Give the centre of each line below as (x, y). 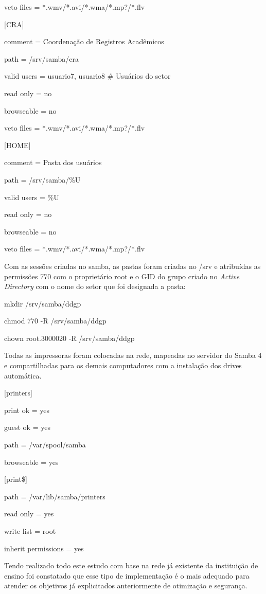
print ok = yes (27, 410)
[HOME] (17, 145)
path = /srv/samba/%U (42, 179)
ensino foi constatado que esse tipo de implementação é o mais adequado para (127, 575)
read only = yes (29, 514)
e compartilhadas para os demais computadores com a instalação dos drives (123, 365)
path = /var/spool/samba (45, 445)
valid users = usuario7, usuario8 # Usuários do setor (87, 76)
